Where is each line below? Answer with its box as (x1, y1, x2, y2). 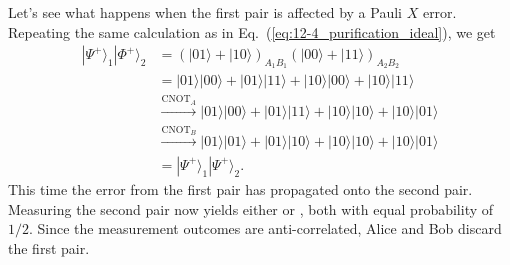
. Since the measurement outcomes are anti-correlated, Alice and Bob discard (29, 218, 502, 239)
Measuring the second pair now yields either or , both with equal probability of (8, 198, 494, 219)
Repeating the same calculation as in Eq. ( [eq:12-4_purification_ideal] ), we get (8, 21, 496, 42)
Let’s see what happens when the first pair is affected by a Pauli (8, 2, 402, 22)
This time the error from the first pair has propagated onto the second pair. (8, 178, 473, 199)
